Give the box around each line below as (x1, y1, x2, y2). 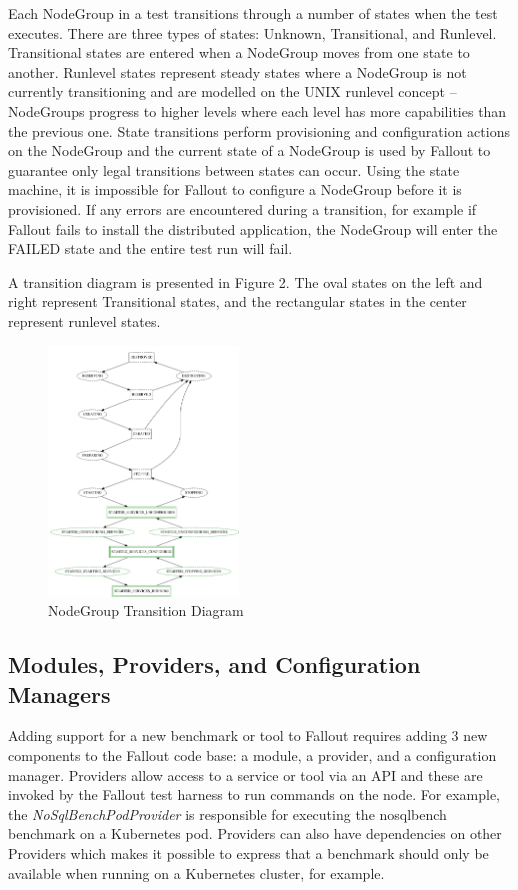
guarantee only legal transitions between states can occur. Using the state (8, 159, 460, 180)
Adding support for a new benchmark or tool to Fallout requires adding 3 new (8, 725, 488, 746)
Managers (8, 678, 111, 709)
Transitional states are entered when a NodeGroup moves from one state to (8, 42, 470, 63)
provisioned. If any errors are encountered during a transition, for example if (8, 198, 477, 219)
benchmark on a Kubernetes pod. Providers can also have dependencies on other (8, 823, 502, 844)
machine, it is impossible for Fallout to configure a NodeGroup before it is (8, 179, 462, 200)
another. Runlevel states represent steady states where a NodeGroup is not (8, 61, 467, 82)
